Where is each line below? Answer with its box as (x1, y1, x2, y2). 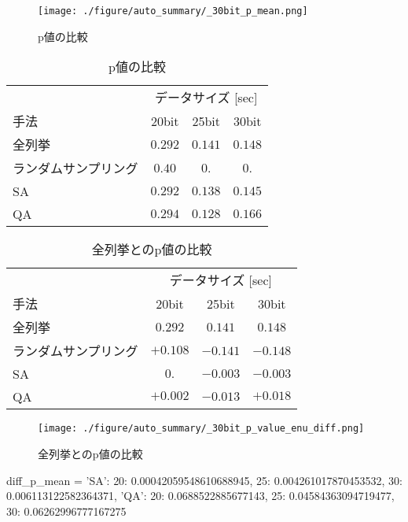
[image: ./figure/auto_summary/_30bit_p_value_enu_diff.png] (38, 423, 365, 435)
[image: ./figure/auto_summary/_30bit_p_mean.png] (38, 6, 308, 17)
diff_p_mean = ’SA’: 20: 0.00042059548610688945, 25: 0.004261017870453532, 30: (6, 472, 403, 488)
